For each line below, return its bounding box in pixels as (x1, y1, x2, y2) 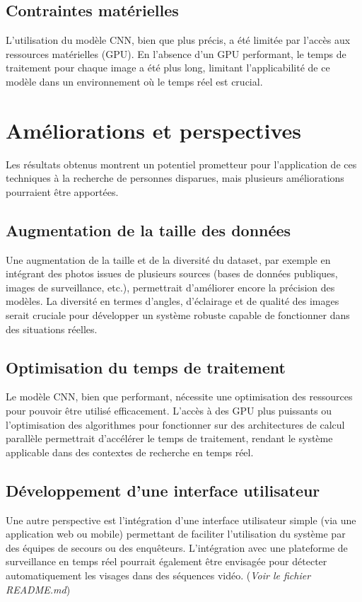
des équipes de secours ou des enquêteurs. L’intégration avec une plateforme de (6, 540, 348, 555)
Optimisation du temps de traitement (6, 356, 286, 378)
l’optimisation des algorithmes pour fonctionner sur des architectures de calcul (6, 417, 345, 432)
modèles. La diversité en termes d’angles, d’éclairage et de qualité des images (6, 294, 339, 308)
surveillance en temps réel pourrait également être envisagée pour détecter (6, 554, 327, 569)
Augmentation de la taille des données (6, 219, 291, 241)
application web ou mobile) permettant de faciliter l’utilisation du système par (6, 526, 346, 541)
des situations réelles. (6, 321, 98, 336)
